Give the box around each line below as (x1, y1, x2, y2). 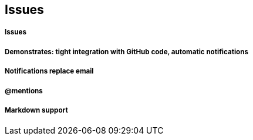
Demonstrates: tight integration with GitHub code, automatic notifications (5, 47, 248, 56)
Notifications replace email (5, 67, 94, 76)
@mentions (5, 86, 43, 95)
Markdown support (5, 106, 68, 114)
